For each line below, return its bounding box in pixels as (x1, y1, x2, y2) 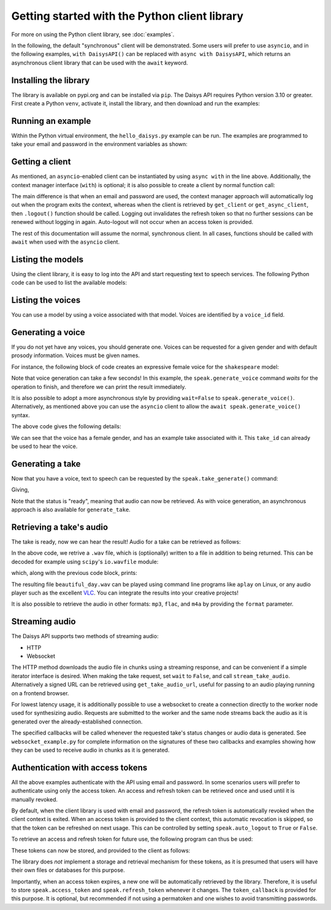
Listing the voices (11, 295, 81, 306)
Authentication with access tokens (11, 762, 148, 773)
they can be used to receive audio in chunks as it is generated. (11, 746, 170, 754)
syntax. (11, 411, 30, 418)
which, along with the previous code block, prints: (11, 569, 137, 577)
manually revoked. (11, 795, 58, 803)
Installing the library (11, 75, 90, 85)
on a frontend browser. (11, 689, 69, 696)
